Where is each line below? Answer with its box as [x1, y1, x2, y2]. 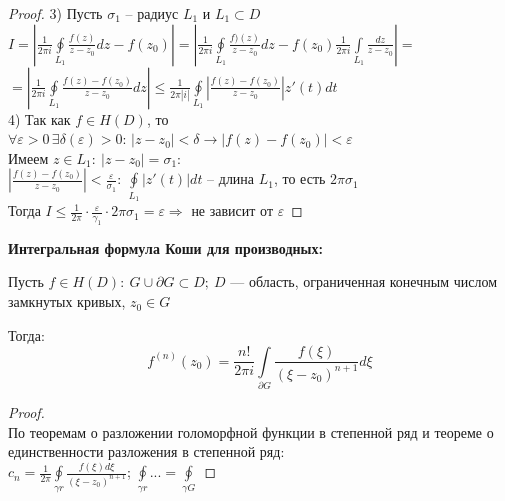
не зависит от [191, 200, 274, 221]
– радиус [125, 3, 179, 23]
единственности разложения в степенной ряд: [8, 441, 285, 462]
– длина [207, 168, 255, 189]
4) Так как [8, 108, 71, 129]
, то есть [273, 168, 326, 189]
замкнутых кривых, [8, 291, 126, 312]
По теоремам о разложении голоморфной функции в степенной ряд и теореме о [8, 421, 494, 442]
